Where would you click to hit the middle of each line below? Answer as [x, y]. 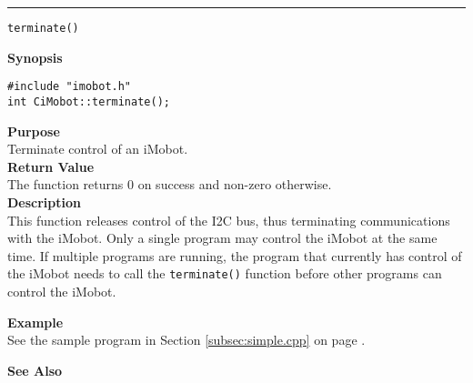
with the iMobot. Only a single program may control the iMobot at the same [222, 238]
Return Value [51, 166]
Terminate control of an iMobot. [98, 149]
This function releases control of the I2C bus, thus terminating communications [229, 220]
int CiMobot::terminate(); [89, 101]
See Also [35, 370]
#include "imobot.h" [70, 87]
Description [45, 202]
